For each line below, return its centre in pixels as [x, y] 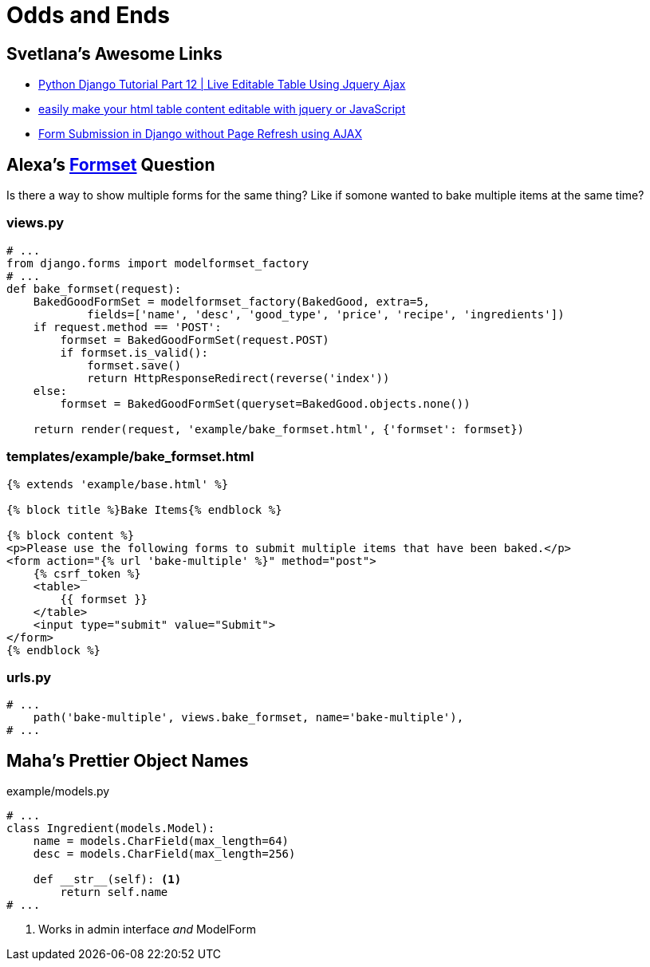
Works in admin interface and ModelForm [147, 930]
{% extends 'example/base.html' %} [118, 484]
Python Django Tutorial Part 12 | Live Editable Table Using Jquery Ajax [222, 85]
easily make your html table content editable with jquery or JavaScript [222, 109]
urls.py [29, 677]
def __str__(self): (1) [107, 880]
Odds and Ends [88, 15]
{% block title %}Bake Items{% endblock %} [144, 509]
